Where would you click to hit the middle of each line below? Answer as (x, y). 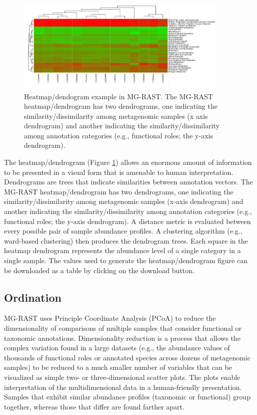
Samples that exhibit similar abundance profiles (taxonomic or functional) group (127, 397)
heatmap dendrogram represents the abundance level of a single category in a (122, 250)
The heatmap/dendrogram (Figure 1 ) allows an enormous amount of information (128, 162)
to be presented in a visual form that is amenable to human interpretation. (119, 172)
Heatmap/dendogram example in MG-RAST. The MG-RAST (118, 96)
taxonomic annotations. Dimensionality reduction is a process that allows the (122, 338)
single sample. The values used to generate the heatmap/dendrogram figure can (126, 260)
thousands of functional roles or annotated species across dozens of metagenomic (127, 357)
